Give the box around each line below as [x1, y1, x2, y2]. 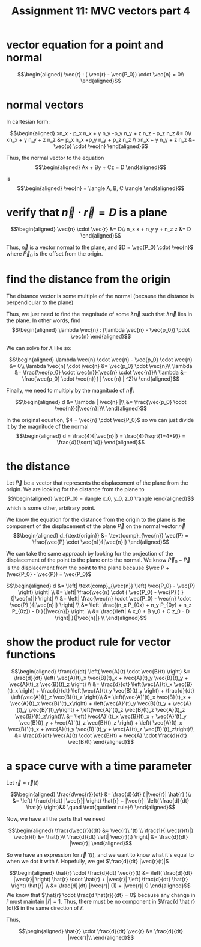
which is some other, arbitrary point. [6, 504, 96, 512]
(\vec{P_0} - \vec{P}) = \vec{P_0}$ [6, 571, 92, 578]
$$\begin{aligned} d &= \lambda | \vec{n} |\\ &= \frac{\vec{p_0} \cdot [14, 398, 187, 405]
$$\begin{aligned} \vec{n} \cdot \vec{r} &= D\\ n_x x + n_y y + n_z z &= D [10, 225, 191, 233]
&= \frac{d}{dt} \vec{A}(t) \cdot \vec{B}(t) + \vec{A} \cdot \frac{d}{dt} [14, 732, 188, 739]
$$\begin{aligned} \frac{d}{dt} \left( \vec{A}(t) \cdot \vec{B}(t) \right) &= [11, 668, 191, 675]
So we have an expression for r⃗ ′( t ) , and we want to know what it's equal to [6, 851, 194, 859]
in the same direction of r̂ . [20, 904, 84, 912]
